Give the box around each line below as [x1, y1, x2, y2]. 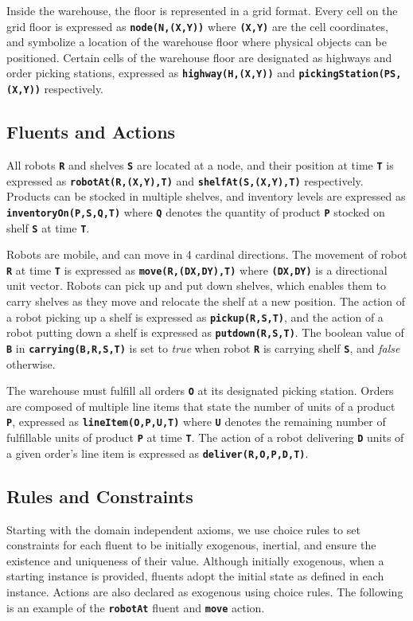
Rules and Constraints [6, 483, 193, 508]
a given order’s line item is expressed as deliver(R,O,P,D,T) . [6, 444, 309, 461]
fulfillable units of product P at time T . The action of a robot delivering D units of [6, 429, 404, 446]
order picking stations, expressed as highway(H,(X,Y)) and [6, 64, 295, 81]
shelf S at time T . [6, 219, 90, 236]
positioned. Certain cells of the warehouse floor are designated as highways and [6, 49, 392, 65]
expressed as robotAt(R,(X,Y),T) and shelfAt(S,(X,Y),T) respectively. [6, 172, 364, 189]
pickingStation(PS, [298, 68, 402, 80]
